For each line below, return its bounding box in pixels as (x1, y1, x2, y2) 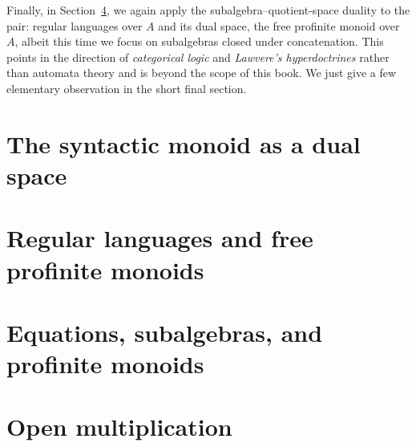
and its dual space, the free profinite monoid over (158, 17, 400, 34)
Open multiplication (6, 410, 232, 443)
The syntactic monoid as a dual (6, 127, 361, 160)
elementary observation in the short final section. (6, 79, 247, 96)
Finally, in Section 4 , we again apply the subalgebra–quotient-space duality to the (6, 2, 410, 18)
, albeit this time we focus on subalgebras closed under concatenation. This (14, 33, 384, 50)
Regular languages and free (6, 221, 313, 254)
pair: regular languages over (6, 17, 143, 34)
